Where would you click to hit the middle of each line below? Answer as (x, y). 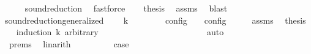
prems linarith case (69, 43)
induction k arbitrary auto (120, 32)
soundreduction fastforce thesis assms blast (126, 8)
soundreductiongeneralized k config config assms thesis (155, 20)
